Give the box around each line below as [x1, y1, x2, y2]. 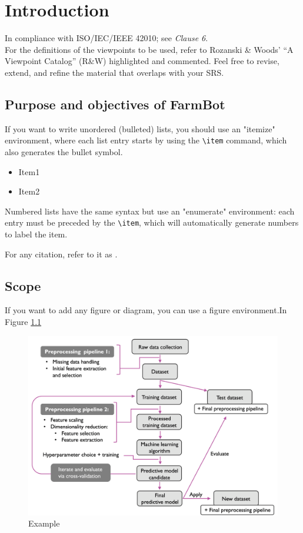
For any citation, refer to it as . [5, 247, 118, 260]
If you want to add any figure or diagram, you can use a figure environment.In [5, 304, 287, 316]
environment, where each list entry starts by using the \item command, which [5, 134, 287, 146]
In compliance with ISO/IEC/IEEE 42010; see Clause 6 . [5, 32, 208, 44]
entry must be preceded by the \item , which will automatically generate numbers [5, 216, 299, 229]
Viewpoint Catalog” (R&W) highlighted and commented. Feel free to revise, [5, 55, 279, 67]
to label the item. [5, 227, 68, 240]
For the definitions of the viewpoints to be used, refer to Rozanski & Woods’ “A [5, 43, 294, 55]
